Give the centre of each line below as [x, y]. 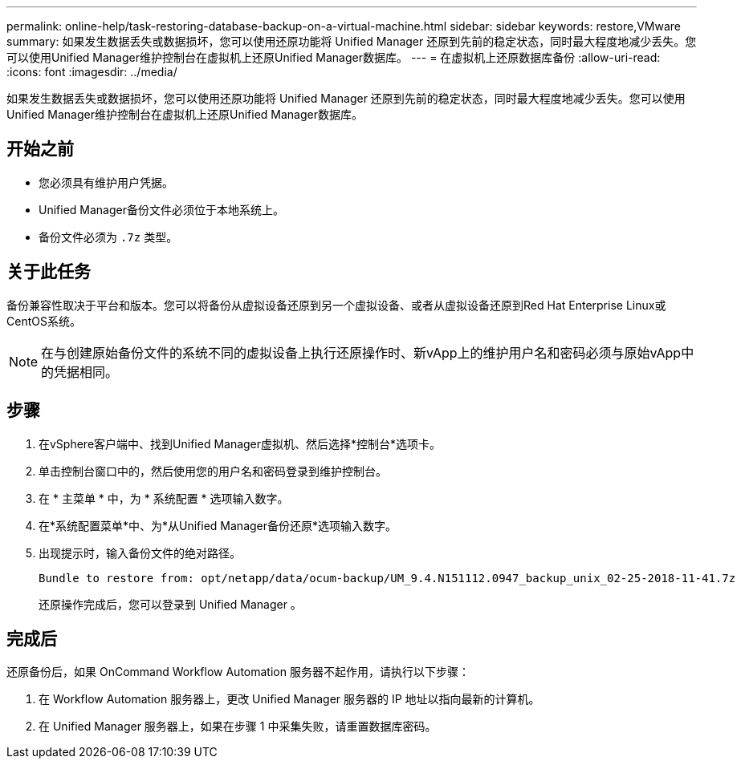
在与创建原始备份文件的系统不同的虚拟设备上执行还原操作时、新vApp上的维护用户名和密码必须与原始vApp [361, 352]
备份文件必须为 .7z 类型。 [108, 237]
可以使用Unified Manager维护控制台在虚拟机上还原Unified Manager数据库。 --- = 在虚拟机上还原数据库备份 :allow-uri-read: [334, 57]
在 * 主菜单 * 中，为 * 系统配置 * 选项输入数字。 [164, 498]
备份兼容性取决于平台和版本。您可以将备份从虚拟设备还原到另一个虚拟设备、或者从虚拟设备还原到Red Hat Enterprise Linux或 [336, 305]
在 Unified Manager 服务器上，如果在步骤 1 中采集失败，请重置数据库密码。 [238, 727]
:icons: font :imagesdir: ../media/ [92, 72]
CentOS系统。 [44, 321]
